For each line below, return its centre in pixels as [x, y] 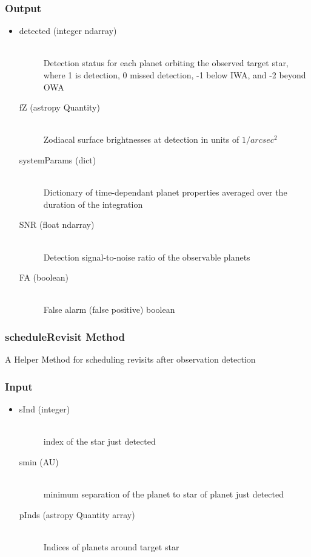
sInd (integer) [45, 408]
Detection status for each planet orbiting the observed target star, [166, 63]
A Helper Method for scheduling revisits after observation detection [130, 359]
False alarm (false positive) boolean [109, 309]
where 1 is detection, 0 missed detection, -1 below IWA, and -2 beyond [175, 75]
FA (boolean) [44, 277]
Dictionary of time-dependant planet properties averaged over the [165, 192]
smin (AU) [39, 461]
